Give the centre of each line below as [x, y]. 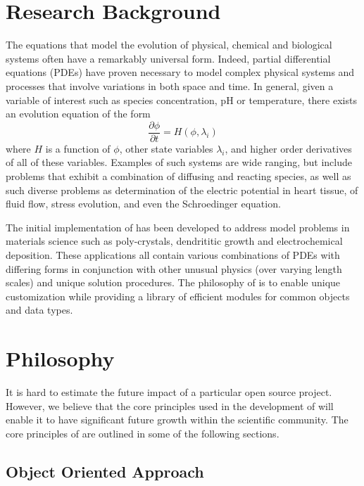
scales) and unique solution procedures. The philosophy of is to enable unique [173, 282]
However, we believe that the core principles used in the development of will [170, 405]
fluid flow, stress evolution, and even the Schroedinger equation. [143, 204]
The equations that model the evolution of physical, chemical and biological [169, 45]
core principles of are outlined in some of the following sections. [143, 433]
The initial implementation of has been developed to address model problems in [178, 227]
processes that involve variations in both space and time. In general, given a [170, 85]
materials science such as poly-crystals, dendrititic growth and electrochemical [174, 241]
